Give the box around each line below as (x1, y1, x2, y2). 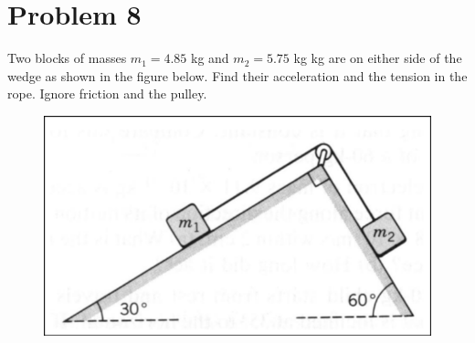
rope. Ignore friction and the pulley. (7, 84, 207, 103)
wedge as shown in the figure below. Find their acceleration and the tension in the (7, 66, 468, 85)
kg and (191, 48, 229, 68)
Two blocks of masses (7, 48, 127, 68)
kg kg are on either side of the (293, 48, 462, 68)
